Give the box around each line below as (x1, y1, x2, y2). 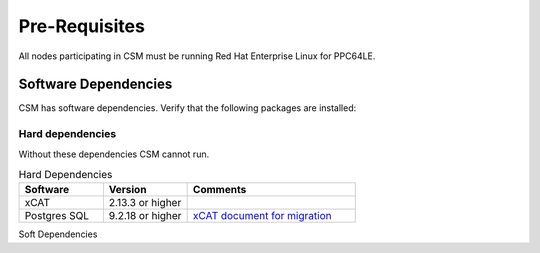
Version (108, 183, 147, 197)
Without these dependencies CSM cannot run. (18, 148, 210, 160)
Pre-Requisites (18, 15, 145, 37)
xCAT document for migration (192, 209, 332, 223)
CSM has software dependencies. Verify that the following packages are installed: (18, 102, 357, 114)
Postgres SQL (24, 209, 90, 223)
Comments (192, 183, 247, 197)
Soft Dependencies (18, 228, 98, 240)
